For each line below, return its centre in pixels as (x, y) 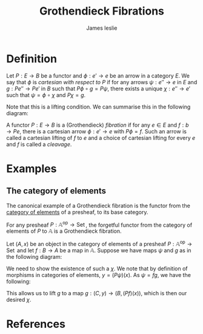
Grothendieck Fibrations (102, 11)
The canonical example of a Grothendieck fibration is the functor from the (98, 205)
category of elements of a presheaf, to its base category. (77, 212)
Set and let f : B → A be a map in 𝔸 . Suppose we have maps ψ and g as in (99, 250)
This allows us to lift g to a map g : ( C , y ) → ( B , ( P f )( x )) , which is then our (97, 293)
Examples (32, 169)
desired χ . (19, 299)
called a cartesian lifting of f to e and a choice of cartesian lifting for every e (101, 138)
